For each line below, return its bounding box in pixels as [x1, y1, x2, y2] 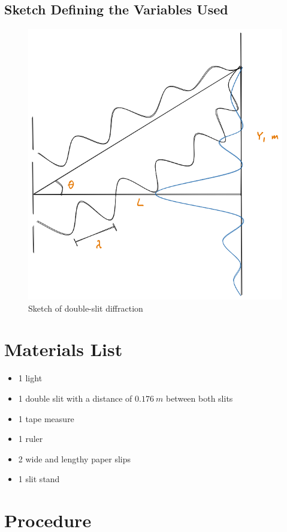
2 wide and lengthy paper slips [18, 452, 131, 465]
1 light [18, 372, 43, 384]
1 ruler [18, 432, 43, 445]
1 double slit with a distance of [18, 391, 132, 404]
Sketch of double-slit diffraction [28, 301, 143, 314]
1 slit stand [18, 473, 60, 485]
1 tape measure [18, 412, 74, 425]
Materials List [4, 337, 123, 361]
